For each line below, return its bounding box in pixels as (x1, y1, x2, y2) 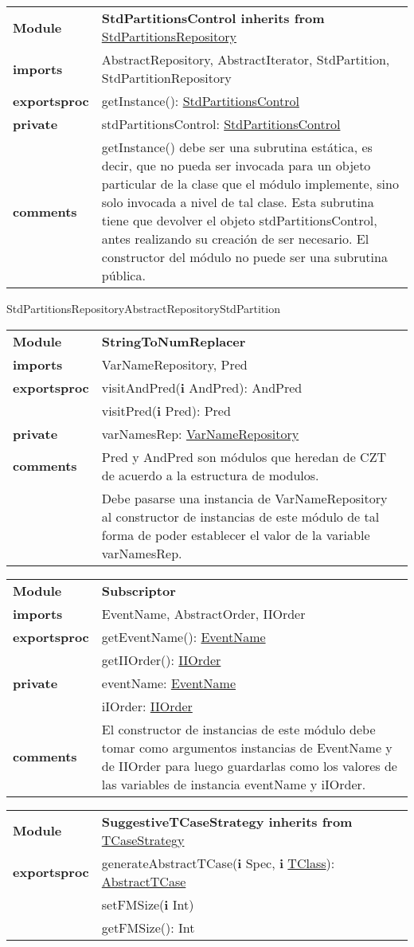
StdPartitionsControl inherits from (101, 9, 325, 27)
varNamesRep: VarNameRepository (101, 424, 299, 443)
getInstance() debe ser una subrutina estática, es (101, 138, 373, 156)
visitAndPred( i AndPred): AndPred (101, 378, 303, 397)
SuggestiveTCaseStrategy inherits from (101, 812, 353, 831)
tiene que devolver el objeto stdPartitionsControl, (101, 211, 377, 229)
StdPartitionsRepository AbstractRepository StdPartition (6, 300, 280, 316)
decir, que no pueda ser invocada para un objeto (101, 156, 371, 174)
